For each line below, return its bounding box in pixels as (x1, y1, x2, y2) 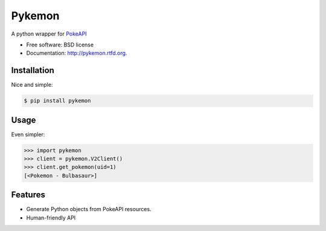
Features (11, 190, 45, 200)
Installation (11, 65, 54, 75)
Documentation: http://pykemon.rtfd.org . (26, 49, 127, 57)
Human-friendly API (26, 214, 76, 221)
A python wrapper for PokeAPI (11, 30, 87, 37)
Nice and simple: (11, 81, 53, 89)
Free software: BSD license (26, 41, 94, 48)
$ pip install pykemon (24, 97, 91, 104)
